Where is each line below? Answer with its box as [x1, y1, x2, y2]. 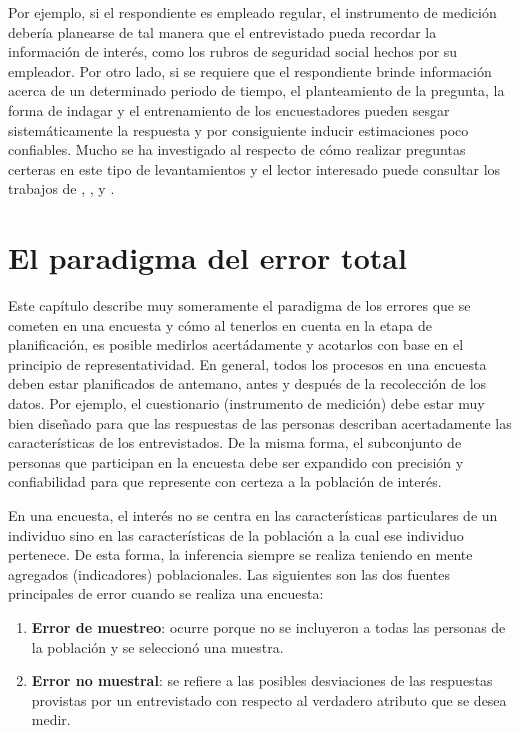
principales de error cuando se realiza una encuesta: [8, 583, 324, 604]
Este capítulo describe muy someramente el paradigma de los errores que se [8, 295, 471, 316]
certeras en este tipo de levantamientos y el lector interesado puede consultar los [8, 158, 501, 179]
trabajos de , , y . [8, 178, 115, 199]
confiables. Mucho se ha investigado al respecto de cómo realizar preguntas [8, 139, 466, 160]
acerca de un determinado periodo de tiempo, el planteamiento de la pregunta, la [8, 80, 505, 101]
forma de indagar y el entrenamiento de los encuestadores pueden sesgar [8, 99, 450, 120]
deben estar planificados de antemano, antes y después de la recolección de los [8, 373, 487, 394]
